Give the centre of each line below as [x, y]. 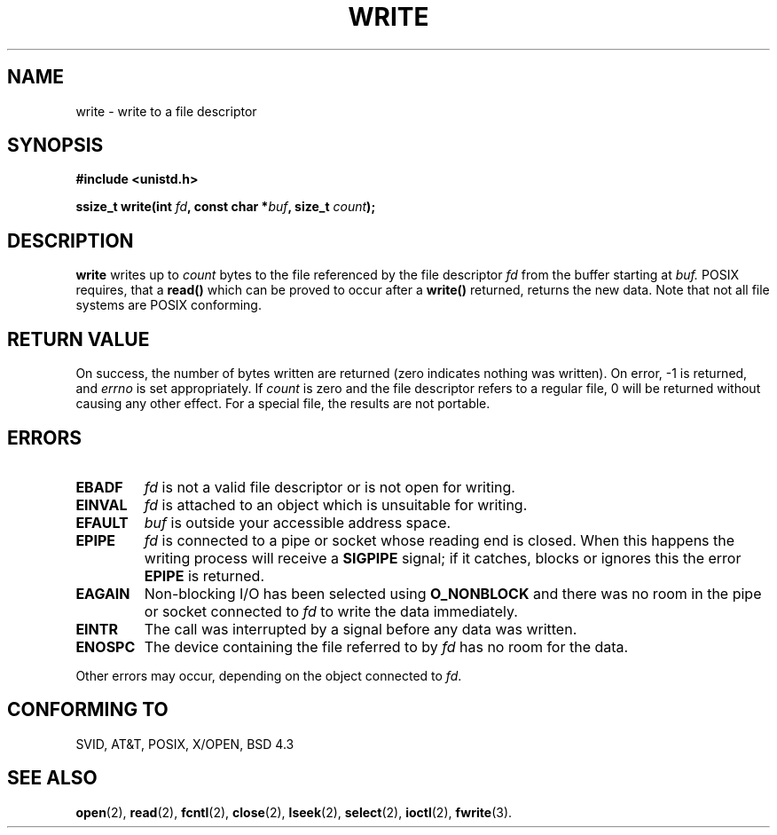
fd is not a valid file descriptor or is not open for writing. [330, 487]
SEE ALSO [52, 778]
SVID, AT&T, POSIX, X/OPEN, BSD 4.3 [185, 744]
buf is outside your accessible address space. [298, 522]
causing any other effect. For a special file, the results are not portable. [283, 404]
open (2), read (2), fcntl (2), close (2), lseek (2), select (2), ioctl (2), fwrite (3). [294, 812]
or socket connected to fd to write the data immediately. [331, 611]
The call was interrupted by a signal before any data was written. [361, 629]
